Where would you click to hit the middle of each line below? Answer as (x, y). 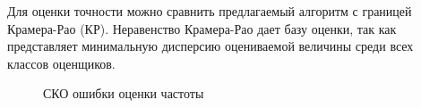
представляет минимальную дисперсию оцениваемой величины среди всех (210, 46)
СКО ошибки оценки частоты (124, 93)
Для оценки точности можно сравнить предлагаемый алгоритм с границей (210, 11)
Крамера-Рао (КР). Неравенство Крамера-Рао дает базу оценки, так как (202, 28)
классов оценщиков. (61, 63)
